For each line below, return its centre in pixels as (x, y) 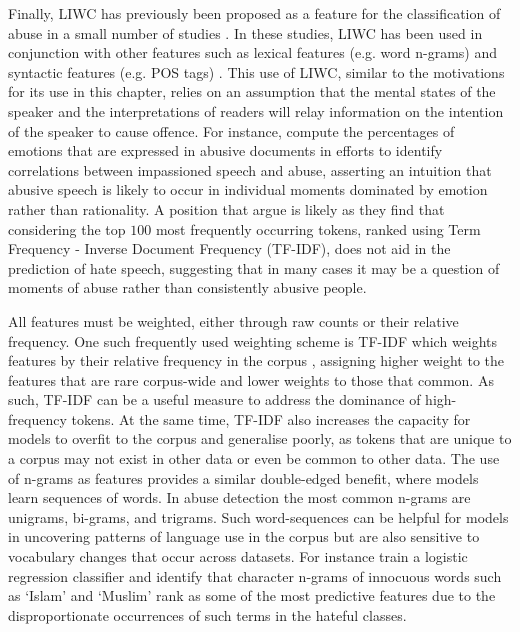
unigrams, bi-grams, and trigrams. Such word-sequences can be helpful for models (258, 516)
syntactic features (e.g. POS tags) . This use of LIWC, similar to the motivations (256, 71)
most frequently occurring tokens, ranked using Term (318, 228)
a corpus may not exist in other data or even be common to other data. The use (254, 458)
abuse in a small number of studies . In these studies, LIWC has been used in (245, 32)
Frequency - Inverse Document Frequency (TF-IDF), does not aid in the (229, 248)
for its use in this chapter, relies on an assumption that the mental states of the (252, 91)
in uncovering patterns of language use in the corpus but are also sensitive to (244, 536)
